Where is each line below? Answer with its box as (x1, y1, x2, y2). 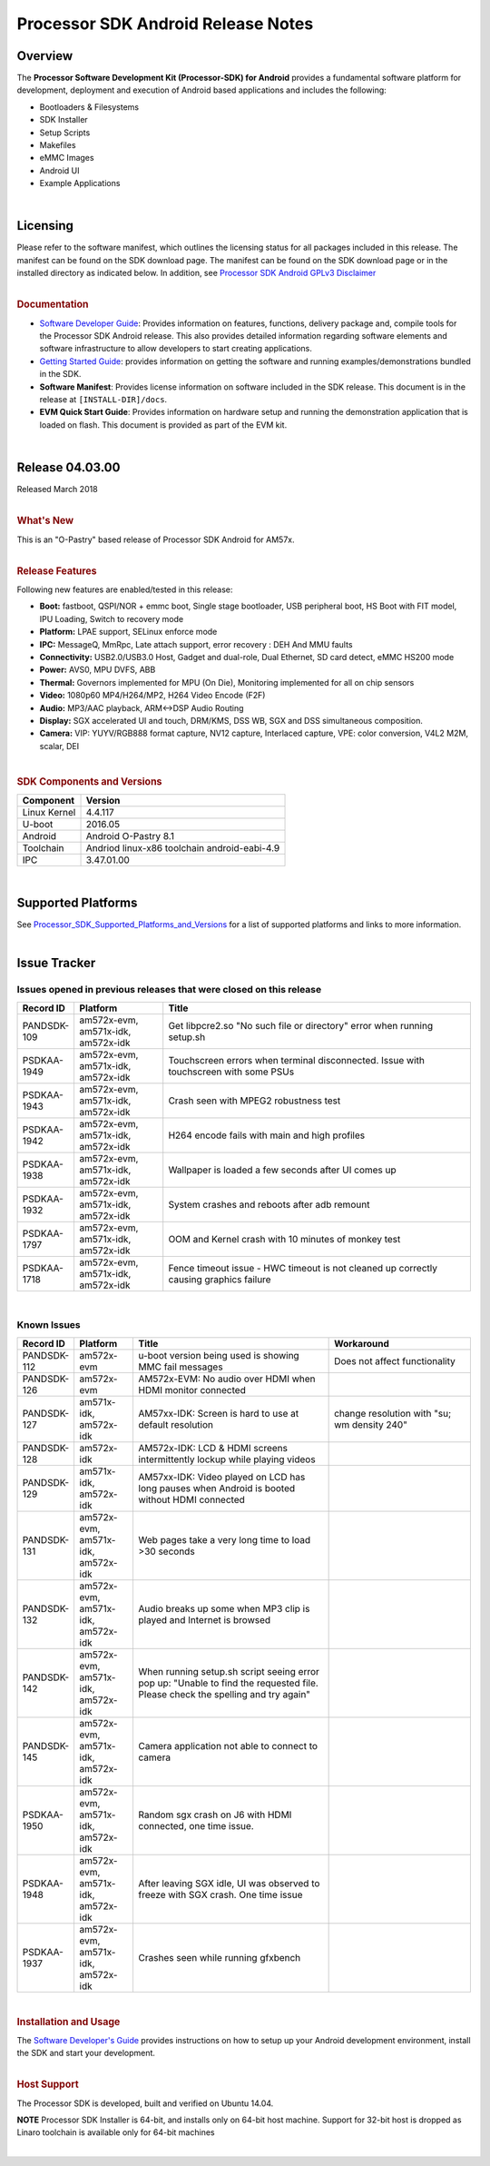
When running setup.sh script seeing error (138, 1665, 319, 1677)
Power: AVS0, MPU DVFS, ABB (39, 664, 156, 676)
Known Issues (16, 1319, 81, 1331)
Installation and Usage (16, 2015, 121, 2028)
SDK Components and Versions (16, 775, 162, 787)
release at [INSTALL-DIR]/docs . (39, 394, 168, 405)
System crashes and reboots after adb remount (168, 1198, 370, 1211)
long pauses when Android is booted (138, 1481, 296, 1494)
